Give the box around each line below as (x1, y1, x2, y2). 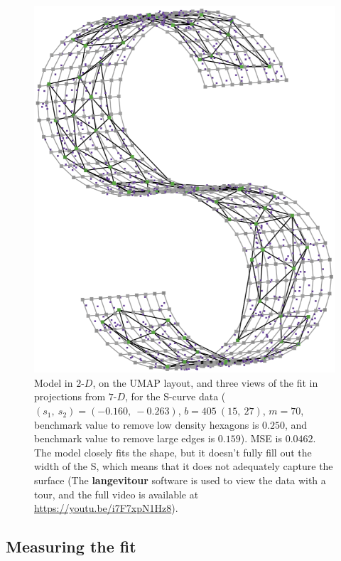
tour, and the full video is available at (34, 486, 199, 501)
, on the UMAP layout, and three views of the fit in (92, 375, 318, 390)
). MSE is (240, 431, 282, 446)
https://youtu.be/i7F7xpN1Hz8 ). (34, 501, 178, 515)
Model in (34, 375, 73, 390)
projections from (34, 389, 106, 404)
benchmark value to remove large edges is (34, 431, 215, 446)
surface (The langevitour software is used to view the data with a (34, 473, 326, 488)
